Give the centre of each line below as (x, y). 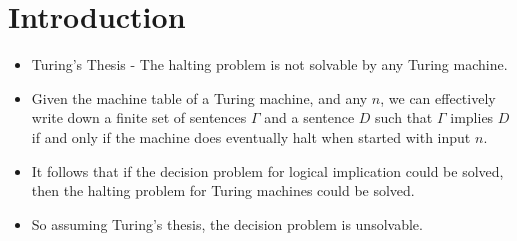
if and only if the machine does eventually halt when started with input (251, 136)
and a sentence (309, 117)
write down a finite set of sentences (139, 117)
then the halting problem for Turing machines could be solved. (223, 190)
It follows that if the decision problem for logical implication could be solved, (267, 170)
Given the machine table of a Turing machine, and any (199, 97)
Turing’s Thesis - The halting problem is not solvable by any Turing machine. (269, 64)
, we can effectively (438, 97)
